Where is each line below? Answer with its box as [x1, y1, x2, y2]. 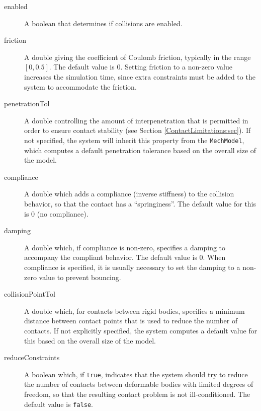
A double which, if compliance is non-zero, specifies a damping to [24, 242, 226, 252]
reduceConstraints [4, 352, 60, 363]
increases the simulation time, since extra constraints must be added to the [24, 71, 255, 82]
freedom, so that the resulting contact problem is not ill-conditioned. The [24, 388, 250, 399]
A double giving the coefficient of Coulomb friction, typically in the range [24, 51, 251, 62]
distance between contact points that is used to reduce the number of [24, 315, 238, 326]
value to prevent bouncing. [39, 271, 121, 282]
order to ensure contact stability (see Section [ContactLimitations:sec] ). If [24, 125, 251, 135]
